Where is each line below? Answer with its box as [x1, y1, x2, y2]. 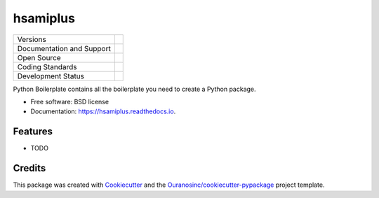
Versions [17, 34, 47, 44]
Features [13, 126, 53, 138]
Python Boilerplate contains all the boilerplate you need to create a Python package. [13, 85, 256, 93]
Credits [13, 162, 46, 174]
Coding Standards [17, 62, 77, 71]
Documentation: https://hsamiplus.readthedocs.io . [30, 107, 176, 115]
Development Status [17, 71, 84, 80]
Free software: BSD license [30, 97, 109, 106]
